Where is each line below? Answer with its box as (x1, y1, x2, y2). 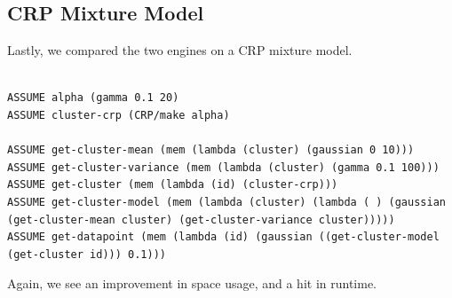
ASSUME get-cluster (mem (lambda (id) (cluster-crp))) (7, 178, 338, 192)
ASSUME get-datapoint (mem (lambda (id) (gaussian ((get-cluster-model (7, 231, 440, 244)
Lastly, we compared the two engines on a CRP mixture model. (7, 41, 353, 59)
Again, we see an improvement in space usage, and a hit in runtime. (7, 274, 377, 293)
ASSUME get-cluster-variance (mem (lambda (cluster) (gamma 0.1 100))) (7, 161, 440, 174)
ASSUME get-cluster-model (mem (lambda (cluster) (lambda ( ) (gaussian (7, 195, 446, 208)
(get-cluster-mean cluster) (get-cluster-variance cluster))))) (7, 213, 395, 226)
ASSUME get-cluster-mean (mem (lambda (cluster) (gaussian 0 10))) (7, 144, 415, 157)
